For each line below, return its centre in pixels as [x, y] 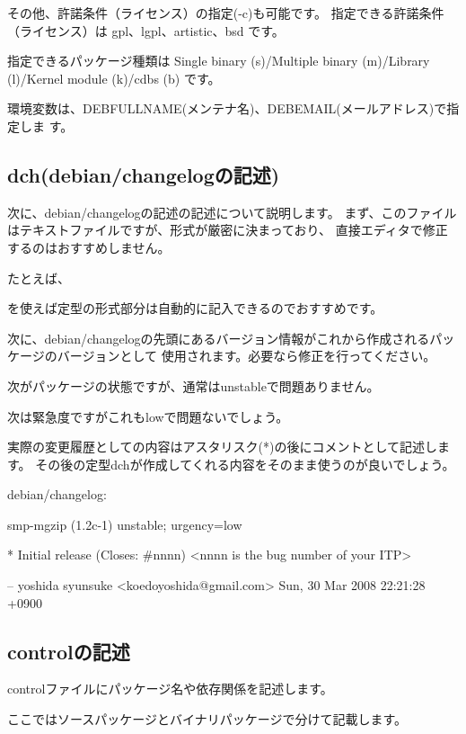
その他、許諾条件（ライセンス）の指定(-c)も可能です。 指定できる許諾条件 [226, 13]
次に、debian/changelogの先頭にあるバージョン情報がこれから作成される [219, 338]
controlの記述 [69, 651]
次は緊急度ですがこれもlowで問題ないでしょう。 [148, 416]
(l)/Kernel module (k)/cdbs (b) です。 [114, 78]
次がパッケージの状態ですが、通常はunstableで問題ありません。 [193, 385]
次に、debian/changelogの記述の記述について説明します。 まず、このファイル [232, 212]
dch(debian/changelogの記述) [144, 174]
